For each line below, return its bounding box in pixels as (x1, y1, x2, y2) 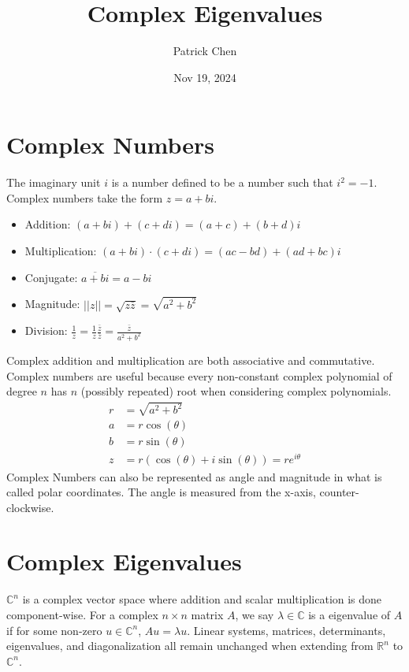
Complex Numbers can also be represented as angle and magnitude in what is (6, 468, 382, 485)
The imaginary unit (6, 174, 101, 191)
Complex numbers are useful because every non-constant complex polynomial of (6, 367, 392, 384)
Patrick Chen (173, 43, 237, 59)
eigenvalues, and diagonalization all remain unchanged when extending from (6, 637, 374, 654)
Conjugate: (24, 269, 78, 285)
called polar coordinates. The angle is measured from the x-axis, (6, 484, 316, 500)
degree (6, 383, 37, 399)
